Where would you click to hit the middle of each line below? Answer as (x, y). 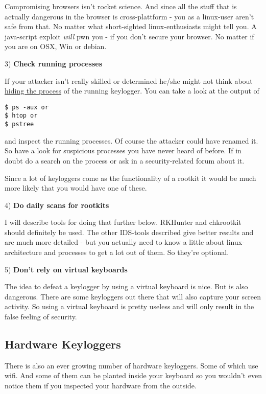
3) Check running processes (53, 63)
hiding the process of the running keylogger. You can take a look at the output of (132, 91)
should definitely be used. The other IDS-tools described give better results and (129, 232)
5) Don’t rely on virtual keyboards (66, 269)
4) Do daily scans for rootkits (57, 205)
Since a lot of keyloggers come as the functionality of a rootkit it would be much (130, 178)
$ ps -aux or (27, 107)
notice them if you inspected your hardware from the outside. (101, 386)
